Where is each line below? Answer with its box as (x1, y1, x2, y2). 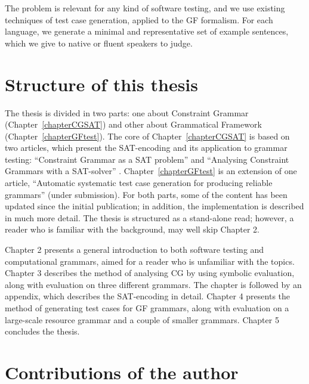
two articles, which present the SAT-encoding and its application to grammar (5, 141, 288, 154)
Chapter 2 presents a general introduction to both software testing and (5, 243, 264, 256)
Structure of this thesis (5, 72, 198, 96)
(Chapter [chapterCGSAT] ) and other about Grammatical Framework (5, 118, 262, 131)
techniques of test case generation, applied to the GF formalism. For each (5, 13, 273, 26)
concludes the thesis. (5, 325, 80, 337)
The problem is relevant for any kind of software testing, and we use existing (5, 2, 285, 14)
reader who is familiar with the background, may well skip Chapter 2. (5, 223, 259, 236)
